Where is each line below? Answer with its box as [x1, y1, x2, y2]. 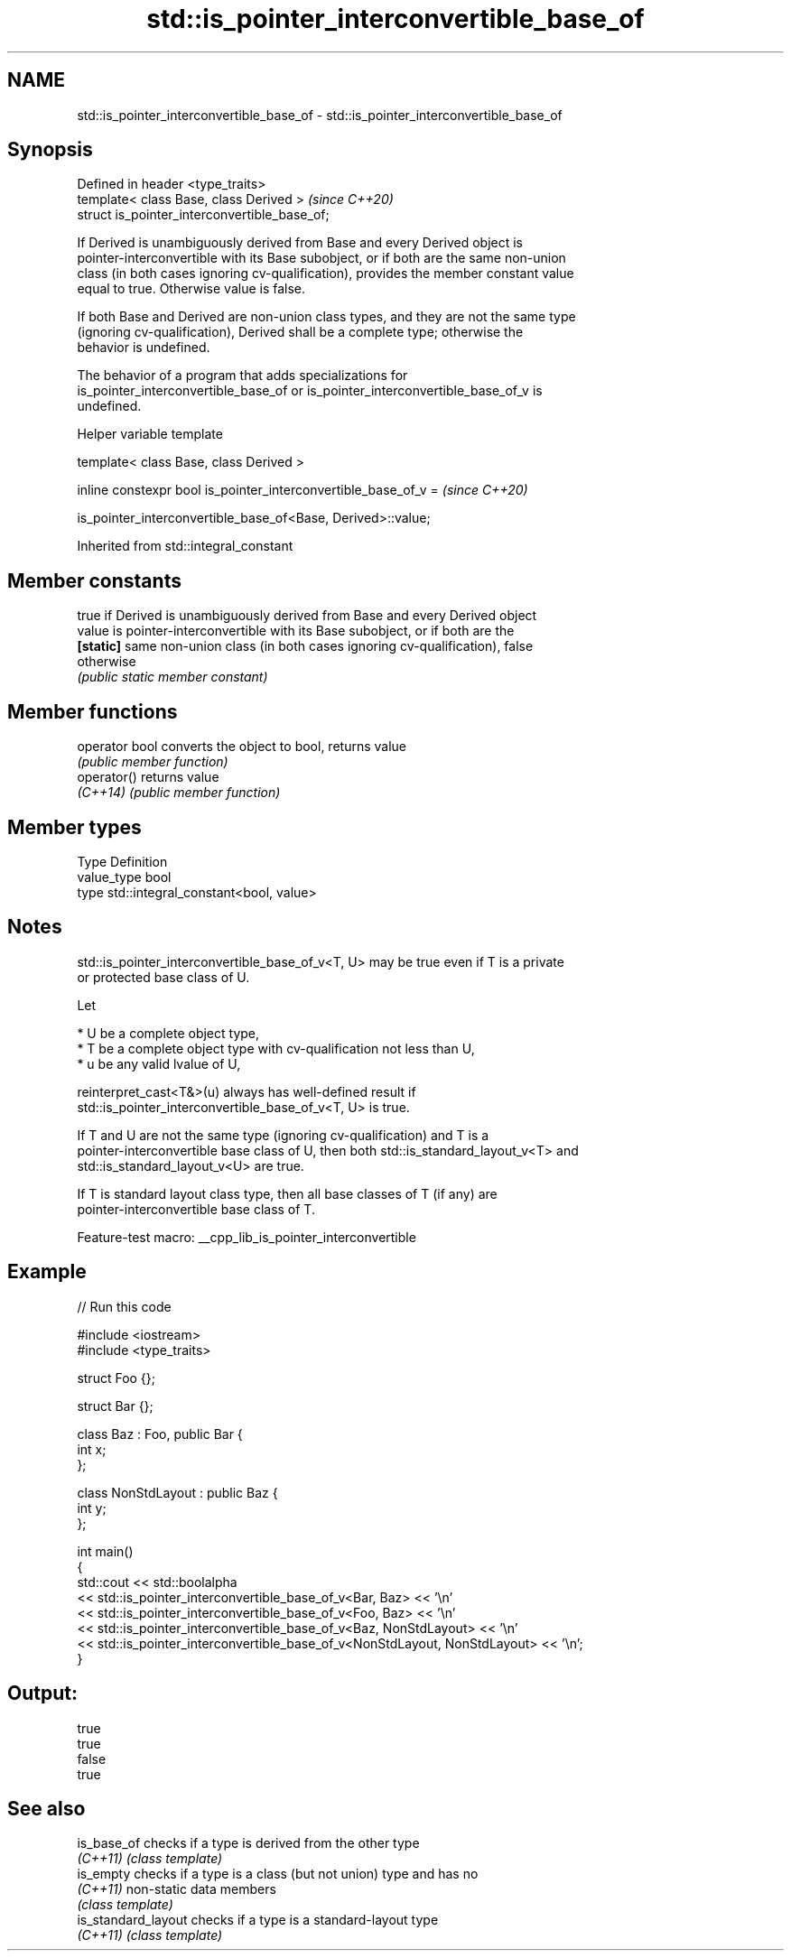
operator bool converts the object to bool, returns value [77, 738, 406, 755]
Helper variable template [77, 426, 223, 442]
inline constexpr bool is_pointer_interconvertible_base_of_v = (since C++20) [77, 482, 528, 498]
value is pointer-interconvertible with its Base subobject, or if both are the [77, 623, 515, 639]
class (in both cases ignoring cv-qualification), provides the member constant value [77, 265, 574, 282]
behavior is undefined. [77, 339, 210, 356]
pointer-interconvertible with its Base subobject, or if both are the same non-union [77, 250, 566, 266]
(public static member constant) [77, 669, 268, 685]
